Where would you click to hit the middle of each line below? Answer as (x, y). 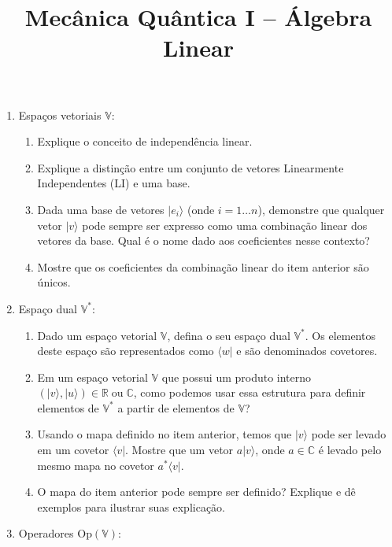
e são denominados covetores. (307, 351)
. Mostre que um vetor (179, 450)
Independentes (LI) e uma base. (114, 183)
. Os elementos (340, 335)
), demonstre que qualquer (321, 209)
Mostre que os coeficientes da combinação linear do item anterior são (203, 266)
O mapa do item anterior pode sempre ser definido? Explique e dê (196, 492)
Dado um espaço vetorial (97, 335)
